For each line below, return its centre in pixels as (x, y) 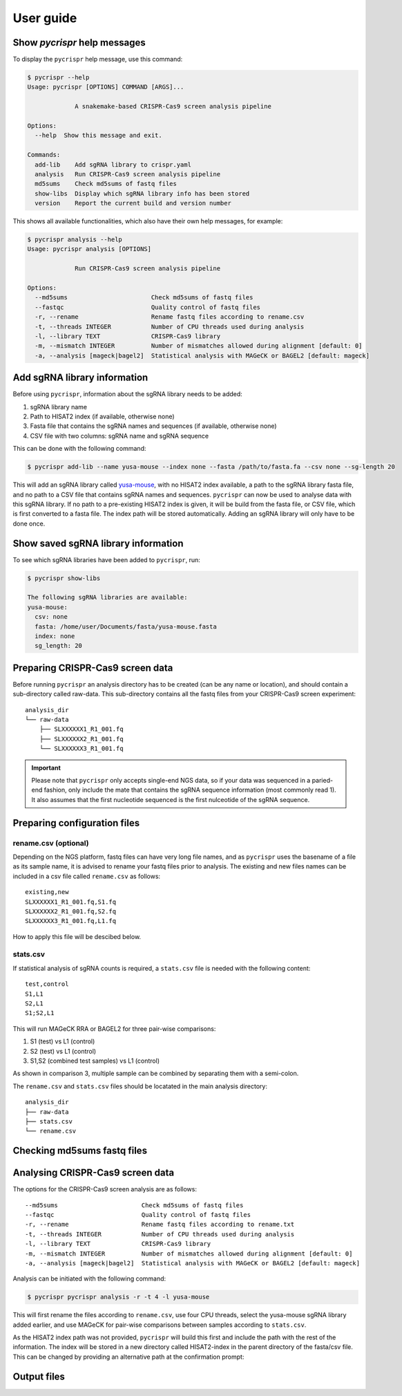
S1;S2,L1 (40, 1013)
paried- (323, 781)
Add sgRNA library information (80, 378)
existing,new (47, 892)
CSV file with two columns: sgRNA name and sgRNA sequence (119, 436)
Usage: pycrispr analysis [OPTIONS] (89, 249)
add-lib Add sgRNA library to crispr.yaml (113, 165)
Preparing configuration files (76, 823)
